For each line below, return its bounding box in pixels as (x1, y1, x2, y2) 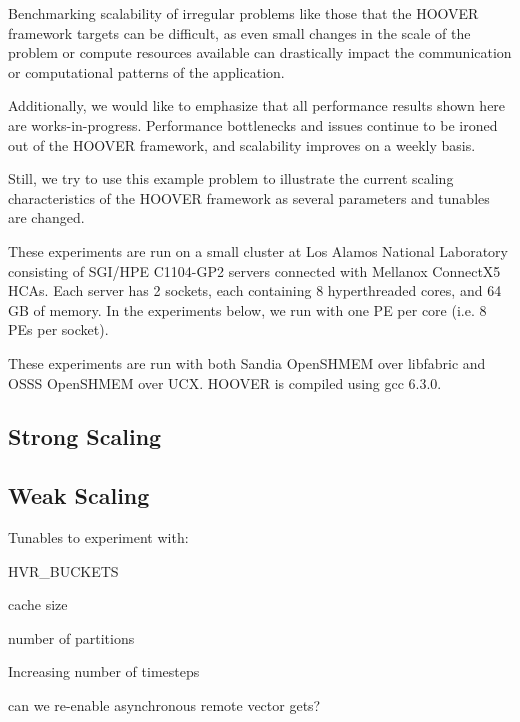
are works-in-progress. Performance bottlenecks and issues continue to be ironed (8, 114, 498, 135)
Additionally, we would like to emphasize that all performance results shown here (8, 95, 506, 116)
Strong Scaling (8, 421, 162, 452)
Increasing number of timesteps (8, 661, 200, 682)
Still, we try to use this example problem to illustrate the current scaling (8, 168, 454, 189)
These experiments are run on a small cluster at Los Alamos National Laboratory (8, 240, 508, 261)
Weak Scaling (8, 480, 150, 511)
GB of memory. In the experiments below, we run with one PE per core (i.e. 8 (8, 299, 487, 320)
